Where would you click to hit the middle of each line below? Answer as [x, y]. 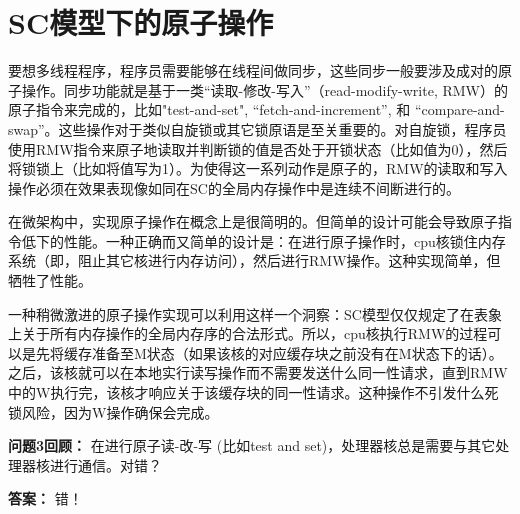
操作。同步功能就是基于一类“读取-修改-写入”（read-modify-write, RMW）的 [264, 89]
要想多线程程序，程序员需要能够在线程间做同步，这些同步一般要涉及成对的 [253, 70]
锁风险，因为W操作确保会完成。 [113, 411]
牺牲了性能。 [50, 280]
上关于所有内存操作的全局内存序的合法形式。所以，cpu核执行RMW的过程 [248, 333]
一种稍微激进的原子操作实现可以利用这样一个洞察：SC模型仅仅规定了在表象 [255, 313]
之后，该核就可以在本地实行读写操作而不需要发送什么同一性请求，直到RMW [258, 372]
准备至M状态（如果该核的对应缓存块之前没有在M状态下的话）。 [297, 352]
